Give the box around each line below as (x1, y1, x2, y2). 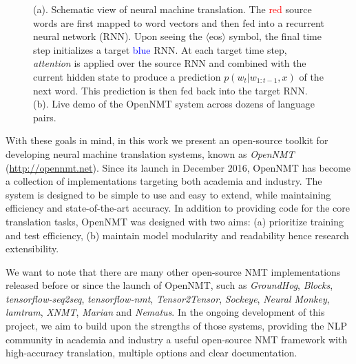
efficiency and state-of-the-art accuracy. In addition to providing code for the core (6, 201, 350, 215)
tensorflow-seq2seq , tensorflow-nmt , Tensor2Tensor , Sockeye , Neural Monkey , (6, 291, 330, 305)
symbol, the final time (229, 29, 322, 43)
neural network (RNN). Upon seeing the (33, 29, 202, 43)
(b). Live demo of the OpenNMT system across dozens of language (33, 97, 315, 111)
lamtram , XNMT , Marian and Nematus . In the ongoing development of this (6, 305, 325, 319)
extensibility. (6, 241, 59, 256)
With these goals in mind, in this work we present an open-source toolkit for (6, 133, 328, 148)
